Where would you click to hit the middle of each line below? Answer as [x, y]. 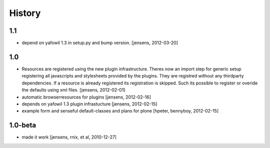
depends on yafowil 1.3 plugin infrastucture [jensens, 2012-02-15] [89, 104]
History [25, 13]
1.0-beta [23, 125]
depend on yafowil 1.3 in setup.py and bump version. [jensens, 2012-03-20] [100, 43]
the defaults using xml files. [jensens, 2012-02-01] [73, 90]
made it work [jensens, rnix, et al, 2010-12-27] [69, 137]
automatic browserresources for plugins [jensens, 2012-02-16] [86, 97]
